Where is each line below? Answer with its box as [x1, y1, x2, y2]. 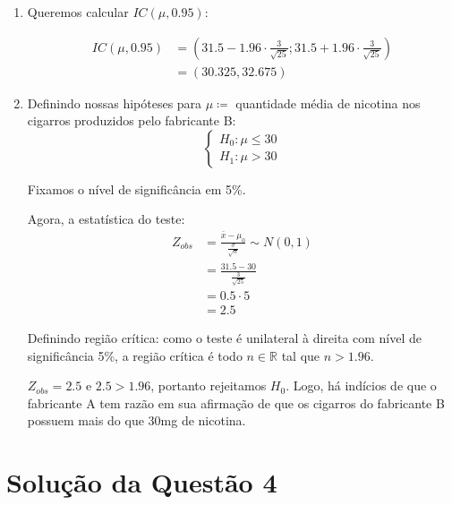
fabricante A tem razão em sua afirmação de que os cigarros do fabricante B [27, 393, 445, 412]
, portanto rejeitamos [150, 376, 267, 395]
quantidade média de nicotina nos [235, 93, 421, 112]
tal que [281, 346, 320, 364]
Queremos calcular [27, 3, 129, 21]
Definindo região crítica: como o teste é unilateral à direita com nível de [27, 329, 422, 347]
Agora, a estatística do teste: [27, 210, 185, 228]
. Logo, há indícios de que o [286, 376, 437, 395]
